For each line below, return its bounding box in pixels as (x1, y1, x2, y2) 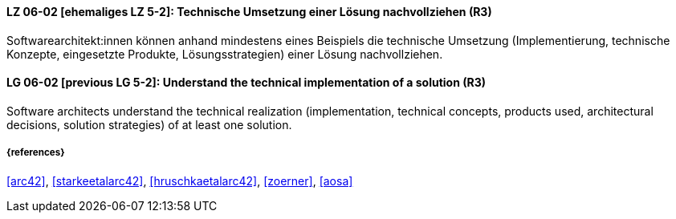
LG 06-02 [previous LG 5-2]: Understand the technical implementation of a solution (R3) (6, 75, 487, 90)
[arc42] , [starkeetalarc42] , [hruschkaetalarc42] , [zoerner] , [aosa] (6, 173, 353, 188)
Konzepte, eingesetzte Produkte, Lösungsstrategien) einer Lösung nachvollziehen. (6, 47, 443, 61)
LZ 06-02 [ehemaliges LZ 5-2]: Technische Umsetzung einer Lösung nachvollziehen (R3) (6, 5, 492, 18)
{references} (6, 147, 65, 159)
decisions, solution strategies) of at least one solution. (6, 117, 292, 132)
